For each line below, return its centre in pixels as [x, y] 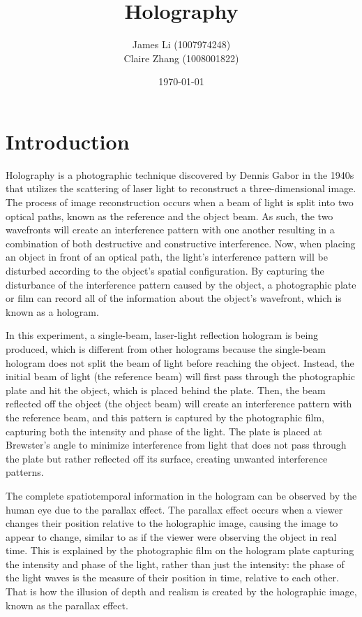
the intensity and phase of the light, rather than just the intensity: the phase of [175, 564]
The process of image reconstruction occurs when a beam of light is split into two [180, 202]
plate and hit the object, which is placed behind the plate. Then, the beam [166, 390]
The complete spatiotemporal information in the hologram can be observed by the [181, 495]
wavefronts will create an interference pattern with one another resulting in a [170, 230]
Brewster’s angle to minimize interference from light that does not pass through [176, 445]
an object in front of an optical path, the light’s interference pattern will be [167, 257]
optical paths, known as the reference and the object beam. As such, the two [169, 216]
